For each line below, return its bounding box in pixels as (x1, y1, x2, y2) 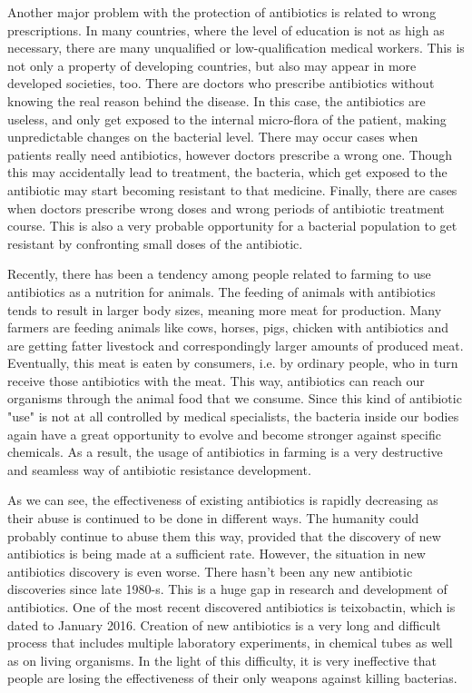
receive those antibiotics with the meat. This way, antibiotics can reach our (7, 371, 425, 390)
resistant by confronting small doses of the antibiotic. (7, 233, 303, 252)
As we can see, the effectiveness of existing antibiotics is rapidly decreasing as (7, 490, 438, 510)
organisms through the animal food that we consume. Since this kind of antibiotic (7, 389, 462, 408)
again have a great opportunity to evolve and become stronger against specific (7, 424, 441, 443)
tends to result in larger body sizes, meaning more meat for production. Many (7, 300, 442, 319)
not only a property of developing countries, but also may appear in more (7, 55, 417, 74)
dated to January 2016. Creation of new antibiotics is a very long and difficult (7, 615, 441, 634)
